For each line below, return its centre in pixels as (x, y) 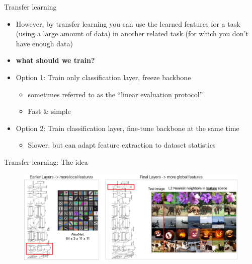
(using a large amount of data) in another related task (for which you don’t (132, 34)
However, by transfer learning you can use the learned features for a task (128, 23)
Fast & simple (49, 111)
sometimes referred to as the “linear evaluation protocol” (115, 94)
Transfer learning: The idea (46, 161)
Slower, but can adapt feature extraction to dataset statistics (122, 145)
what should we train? (55, 60)
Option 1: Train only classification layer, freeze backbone (103, 77)
